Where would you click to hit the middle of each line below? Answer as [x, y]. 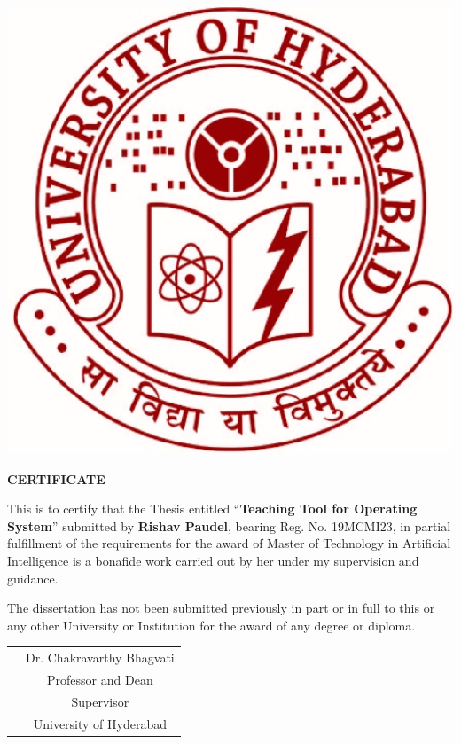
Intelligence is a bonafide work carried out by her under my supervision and [213, 560]
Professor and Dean [100, 679]
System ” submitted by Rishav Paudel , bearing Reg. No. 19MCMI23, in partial [229, 525]
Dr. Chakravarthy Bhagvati [100, 658]
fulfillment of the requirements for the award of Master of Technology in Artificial [229, 543]
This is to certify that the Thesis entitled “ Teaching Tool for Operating [212, 509]
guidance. [33, 578]
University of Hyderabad [100, 723]
